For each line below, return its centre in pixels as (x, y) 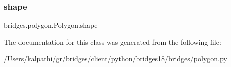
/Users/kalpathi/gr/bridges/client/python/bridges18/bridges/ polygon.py (115, 58)
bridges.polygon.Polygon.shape (51, 25)
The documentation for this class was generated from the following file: (113, 41)
